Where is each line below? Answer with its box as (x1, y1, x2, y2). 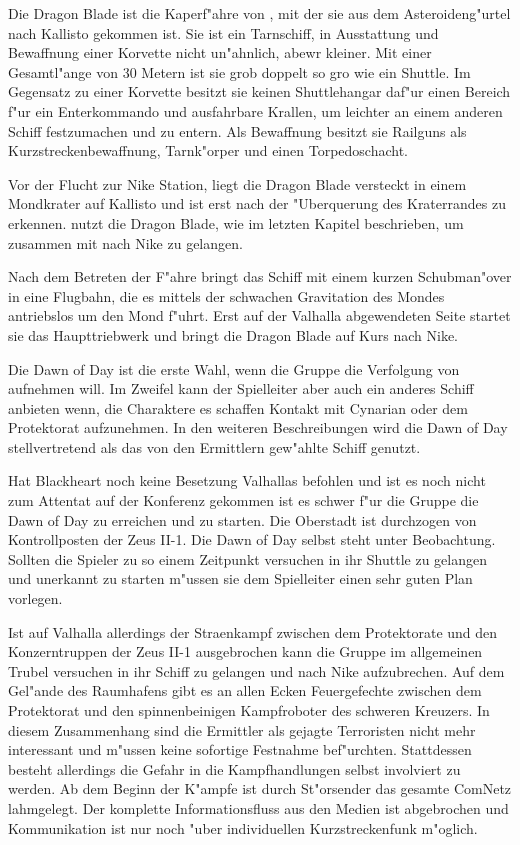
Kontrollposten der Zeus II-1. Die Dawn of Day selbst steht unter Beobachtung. (8, 529, 496, 550)
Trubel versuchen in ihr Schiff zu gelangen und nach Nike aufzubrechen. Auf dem (8, 660, 505, 681)
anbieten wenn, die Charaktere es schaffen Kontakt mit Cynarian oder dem (8, 397, 468, 418)
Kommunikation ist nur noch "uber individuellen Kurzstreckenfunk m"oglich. (8, 817, 478, 838)
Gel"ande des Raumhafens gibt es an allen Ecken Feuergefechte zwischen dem (8, 680, 482, 701)
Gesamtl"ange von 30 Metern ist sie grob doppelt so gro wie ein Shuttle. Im (8, 61, 471, 82)
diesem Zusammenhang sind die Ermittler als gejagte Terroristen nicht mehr (8, 719, 476, 740)
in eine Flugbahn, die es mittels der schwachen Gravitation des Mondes (8, 285, 445, 306)
